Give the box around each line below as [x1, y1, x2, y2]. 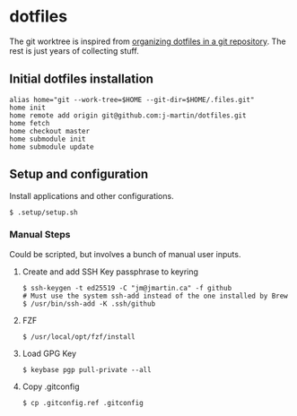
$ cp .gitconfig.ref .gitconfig [22, 398, 144, 407]
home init [9, 103, 47, 112]
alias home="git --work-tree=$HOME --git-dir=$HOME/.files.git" [9, 95, 255, 104]
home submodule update [9, 142, 94, 152]
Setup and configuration [9, 167, 149, 182]
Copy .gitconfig [22, 381, 80, 392]
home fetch [9, 118, 50, 127]
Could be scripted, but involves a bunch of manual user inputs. [9, 248, 241, 259]
